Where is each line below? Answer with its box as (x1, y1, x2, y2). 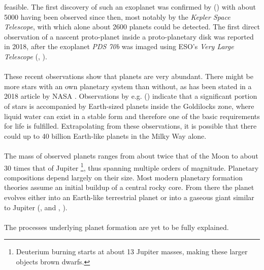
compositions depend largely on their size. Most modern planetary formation (4, 172, 243, 182)
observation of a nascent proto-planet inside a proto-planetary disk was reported (4, 31, 254, 42)
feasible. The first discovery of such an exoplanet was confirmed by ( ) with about (4, 2, 256, 12)
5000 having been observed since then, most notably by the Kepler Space (4, 11, 230, 22)
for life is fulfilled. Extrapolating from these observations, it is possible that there (4, 121, 257, 131)
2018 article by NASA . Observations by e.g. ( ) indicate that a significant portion (4, 91, 257, 101)
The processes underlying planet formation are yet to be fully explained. (4, 221, 229, 232)
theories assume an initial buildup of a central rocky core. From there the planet (4, 182, 254, 192)
